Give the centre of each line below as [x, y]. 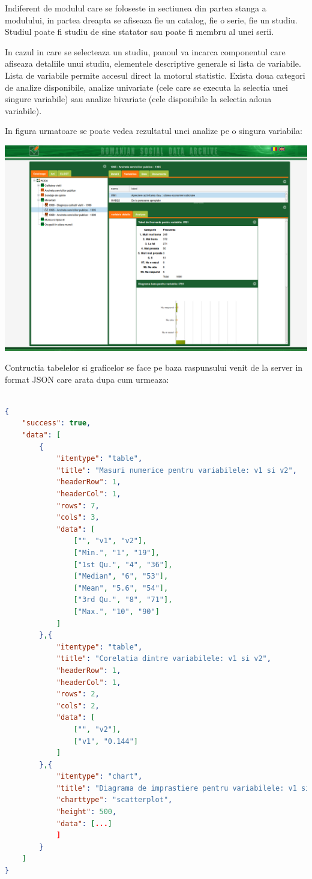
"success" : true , [56, 423]
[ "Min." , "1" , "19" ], [116, 553]
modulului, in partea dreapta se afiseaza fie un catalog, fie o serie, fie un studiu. [151, 20]
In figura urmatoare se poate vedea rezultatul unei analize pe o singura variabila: [154, 131]
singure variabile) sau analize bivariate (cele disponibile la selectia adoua [138, 99]
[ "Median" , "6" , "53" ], [121, 576]
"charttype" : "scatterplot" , [114, 800]
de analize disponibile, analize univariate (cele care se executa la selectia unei [146, 87]
